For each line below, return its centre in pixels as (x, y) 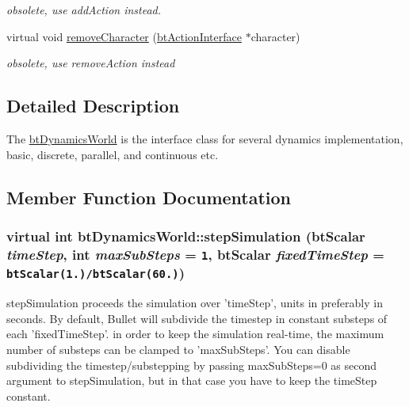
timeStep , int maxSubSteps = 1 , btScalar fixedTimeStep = (195, 254)
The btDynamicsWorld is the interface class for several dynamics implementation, (205, 138)
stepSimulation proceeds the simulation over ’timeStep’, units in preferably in (195, 303)
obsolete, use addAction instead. (84, 10)
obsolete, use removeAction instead (91, 63)
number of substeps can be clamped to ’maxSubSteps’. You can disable (178, 349)
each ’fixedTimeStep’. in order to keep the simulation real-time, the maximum (195, 334)
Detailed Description (93, 106)
